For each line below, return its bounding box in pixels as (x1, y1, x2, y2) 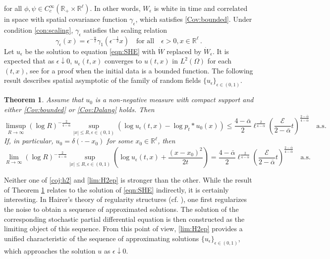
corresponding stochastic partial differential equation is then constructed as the (4, 213, 245, 224)
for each (207, 56, 232, 66)
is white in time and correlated (154, 3, 248, 13)
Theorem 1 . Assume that (4, 94, 84, 105)
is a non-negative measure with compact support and (95, 94, 254, 105)
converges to (105, 56, 142, 66)
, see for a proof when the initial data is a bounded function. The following (25, 65, 253, 75)
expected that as (4, 56, 55, 66)
